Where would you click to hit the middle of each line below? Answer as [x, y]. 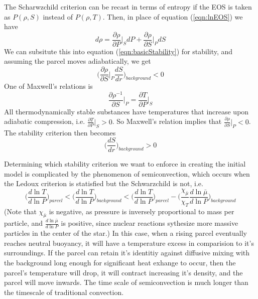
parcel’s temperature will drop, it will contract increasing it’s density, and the [123, 272]
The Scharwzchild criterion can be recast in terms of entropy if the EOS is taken [128, 7]
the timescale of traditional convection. [64, 292]
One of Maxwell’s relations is [48, 86]
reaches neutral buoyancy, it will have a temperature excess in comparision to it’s [129, 243]
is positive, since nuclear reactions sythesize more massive [150, 223]
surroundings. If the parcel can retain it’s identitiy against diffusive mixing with [127, 253]
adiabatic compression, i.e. [45, 121]
